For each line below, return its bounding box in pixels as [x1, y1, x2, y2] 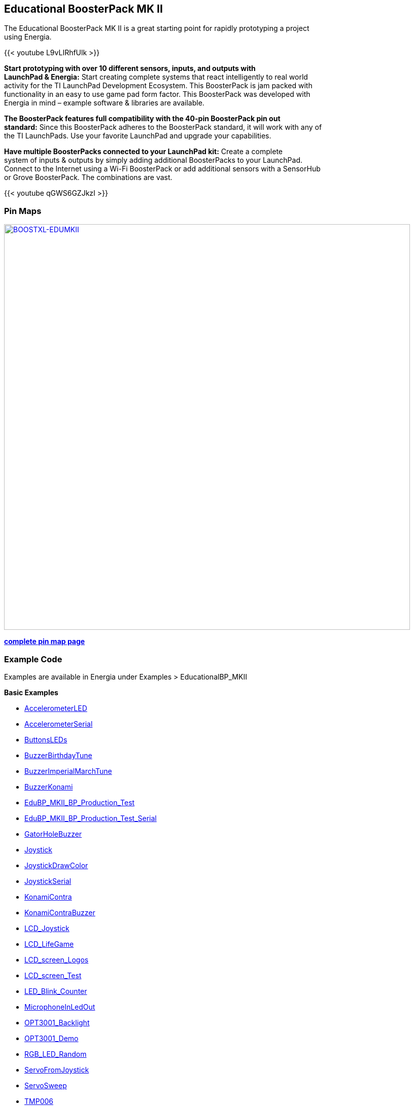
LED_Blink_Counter [24, 986, 87, 995]
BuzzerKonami [24, 782, 73, 791]
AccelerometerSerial [24, 719, 93, 728]
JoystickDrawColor [24, 861, 88, 870]
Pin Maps [4, 205, 42, 216]
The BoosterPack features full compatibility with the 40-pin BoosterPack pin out [4, 114, 281, 123]
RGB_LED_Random [24, 1049, 87, 1058]
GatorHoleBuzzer [24, 829, 82, 838]
